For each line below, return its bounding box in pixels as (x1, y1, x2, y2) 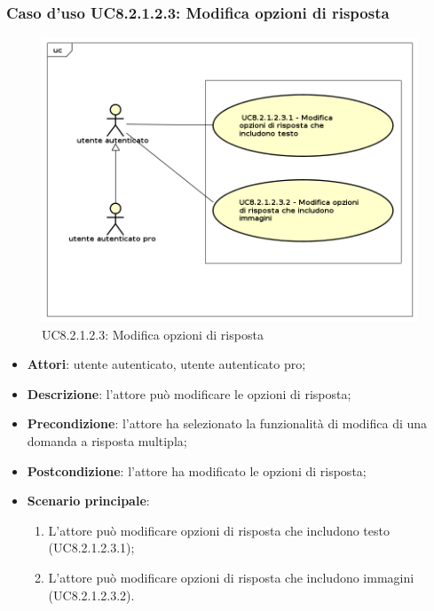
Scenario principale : (27, 491, 150, 510)
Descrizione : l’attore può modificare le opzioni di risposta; (27, 384, 351, 403)
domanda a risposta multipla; (27, 432, 187, 450)
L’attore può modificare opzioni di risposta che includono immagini (48, 568, 414, 587)
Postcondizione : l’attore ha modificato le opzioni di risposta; (27, 461, 367, 480)
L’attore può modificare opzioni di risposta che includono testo (48, 521, 390, 539)
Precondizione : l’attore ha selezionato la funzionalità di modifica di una (27, 414, 428, 433)
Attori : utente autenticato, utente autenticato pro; (27, 355, 306, 373)
